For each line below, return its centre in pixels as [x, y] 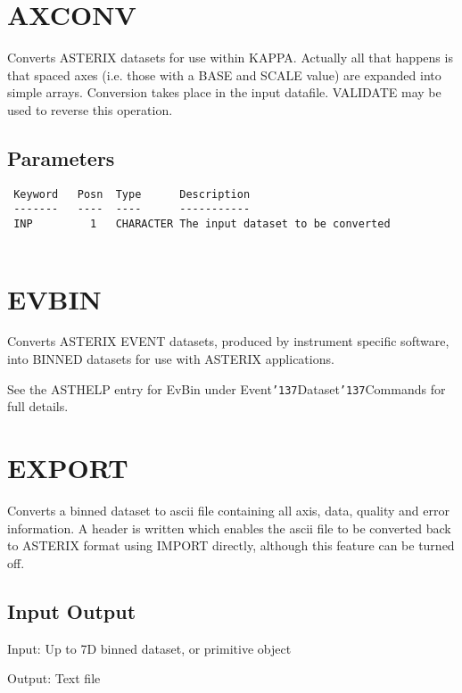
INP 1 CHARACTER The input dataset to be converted [202, 224]
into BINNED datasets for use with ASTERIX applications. [171, 359]
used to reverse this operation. [90, 109]
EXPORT [68, 468]
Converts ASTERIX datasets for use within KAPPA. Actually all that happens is [230, 58]
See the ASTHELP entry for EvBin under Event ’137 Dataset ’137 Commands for [227, 388]
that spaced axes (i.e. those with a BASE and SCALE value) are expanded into [224, 74]
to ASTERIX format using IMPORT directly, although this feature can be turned [231, 545]
